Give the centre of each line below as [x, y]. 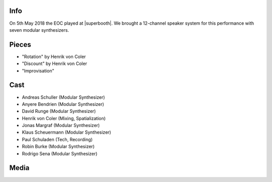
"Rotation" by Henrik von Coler [54, 56]
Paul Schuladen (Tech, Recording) [57, 139]
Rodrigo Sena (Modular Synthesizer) [60, 153]
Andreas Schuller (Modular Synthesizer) [63, 97]
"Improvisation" [38, 71]
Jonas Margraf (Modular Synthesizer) [61, 126]
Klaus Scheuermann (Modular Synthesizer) [66, 132]
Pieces [20, 45]
